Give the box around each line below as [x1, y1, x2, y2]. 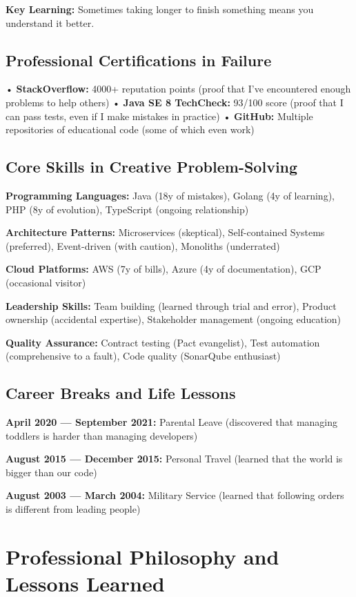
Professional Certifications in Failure [6, 49, 272, 70]
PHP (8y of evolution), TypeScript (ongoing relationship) [6, 202, 249, 216]
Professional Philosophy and [6, 542, 279, 570]
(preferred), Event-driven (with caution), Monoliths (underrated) [6, 238, 280, 253]
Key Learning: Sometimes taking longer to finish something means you [6, 2, 314, 16]
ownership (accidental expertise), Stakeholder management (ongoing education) [6, 312, 342, 326]
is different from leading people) [6, 502, 141, 516]
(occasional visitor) [6, 275, 86, 289]
